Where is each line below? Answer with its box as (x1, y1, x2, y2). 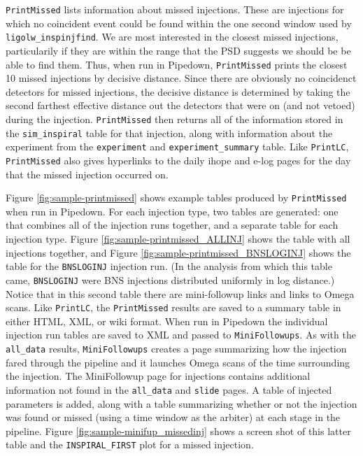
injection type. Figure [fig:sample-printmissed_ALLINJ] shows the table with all (6, 231, 350, 245)
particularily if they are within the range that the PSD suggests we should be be (6, 43, 351, 57)
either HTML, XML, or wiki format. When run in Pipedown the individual (6, 313, 328, 328)
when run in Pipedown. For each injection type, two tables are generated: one (6, 204, 339, 218)
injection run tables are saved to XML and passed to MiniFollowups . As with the (6, 327, 356, 342)
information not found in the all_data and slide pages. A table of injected (6, 382, 332, 397)
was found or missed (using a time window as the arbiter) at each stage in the (6, 410, 341, 425)
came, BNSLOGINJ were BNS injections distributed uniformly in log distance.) (6, 272, 335, 287)
